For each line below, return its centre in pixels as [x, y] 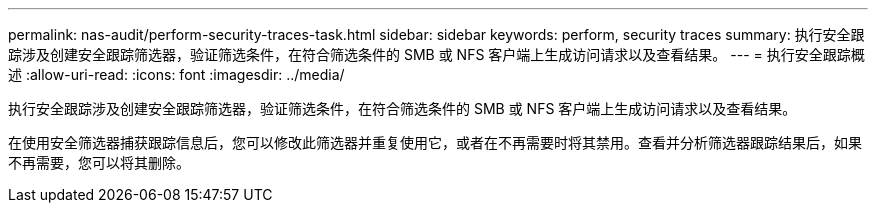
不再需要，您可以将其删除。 [99, 162]
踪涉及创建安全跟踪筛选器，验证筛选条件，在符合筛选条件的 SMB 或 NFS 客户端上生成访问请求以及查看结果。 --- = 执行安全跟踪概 [436, 54]
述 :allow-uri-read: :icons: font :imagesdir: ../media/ [176, 74]
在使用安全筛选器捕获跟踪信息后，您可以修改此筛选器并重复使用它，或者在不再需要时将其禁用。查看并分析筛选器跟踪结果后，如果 [435, 142]
